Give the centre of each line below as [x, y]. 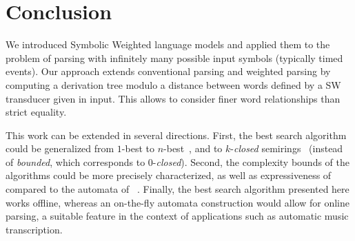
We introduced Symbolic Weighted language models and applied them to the [168, 44]
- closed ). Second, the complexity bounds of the [251, 161]
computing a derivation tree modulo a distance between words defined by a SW [173, 84]
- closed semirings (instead [287, 148]
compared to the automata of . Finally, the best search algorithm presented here [177, 189]
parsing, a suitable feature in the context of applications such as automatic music [177, 216]
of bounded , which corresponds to [75, 161]
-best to [138, 148]
